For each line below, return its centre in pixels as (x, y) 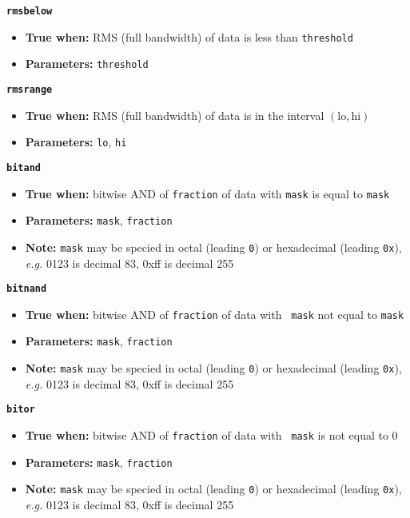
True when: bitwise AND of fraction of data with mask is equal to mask (207, 193)
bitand (24, 167)
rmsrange (30, 89)
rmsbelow (30, 11)
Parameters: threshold (87, 64)
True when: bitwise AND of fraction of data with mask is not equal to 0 (211, 434)
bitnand (27, 289)
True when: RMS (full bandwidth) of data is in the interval (175, 115)
